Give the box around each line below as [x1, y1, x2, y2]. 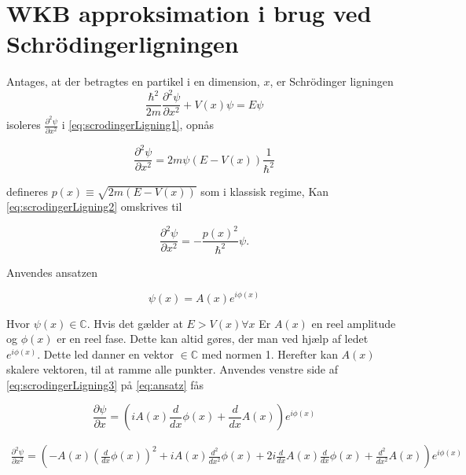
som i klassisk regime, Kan [200, 182, 329, 199]
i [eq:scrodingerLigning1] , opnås [61, 116, 215, 133]
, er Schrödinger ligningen [270, 73, 394, 90]
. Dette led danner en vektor [37, 345, 174, 362]
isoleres [6, 116, 41, 133]
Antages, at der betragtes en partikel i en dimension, [6, 73, 260, 90]
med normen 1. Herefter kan [201, 345, 338, 362]
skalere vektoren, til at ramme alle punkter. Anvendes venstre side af [6, 361, 339, 377]
